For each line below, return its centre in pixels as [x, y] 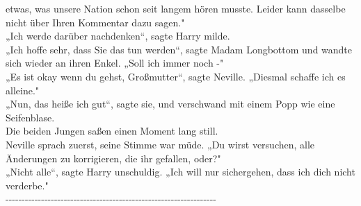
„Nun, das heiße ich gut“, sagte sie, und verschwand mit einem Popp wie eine [170, 104]
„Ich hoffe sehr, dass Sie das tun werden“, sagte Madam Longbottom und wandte [179, 49]
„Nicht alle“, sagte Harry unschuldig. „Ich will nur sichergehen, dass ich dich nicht [180, 172]
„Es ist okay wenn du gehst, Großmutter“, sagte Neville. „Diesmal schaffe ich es [176, 76]
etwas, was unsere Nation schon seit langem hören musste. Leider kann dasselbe [176, 8]
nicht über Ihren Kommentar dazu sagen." [95, 22]
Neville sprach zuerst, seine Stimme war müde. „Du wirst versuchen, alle [160, 144]
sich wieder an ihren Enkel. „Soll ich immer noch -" [115, 63]
